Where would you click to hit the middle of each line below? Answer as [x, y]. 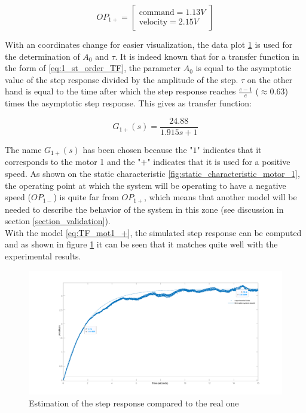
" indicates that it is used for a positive [219, 162]
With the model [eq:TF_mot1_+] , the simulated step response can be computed [153, 232]
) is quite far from [86, 197]
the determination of [42, 56]
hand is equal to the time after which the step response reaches [120, 91]
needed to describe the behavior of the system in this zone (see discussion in [144, 209]
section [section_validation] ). [58, 221]
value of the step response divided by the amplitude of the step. [122, 79]
